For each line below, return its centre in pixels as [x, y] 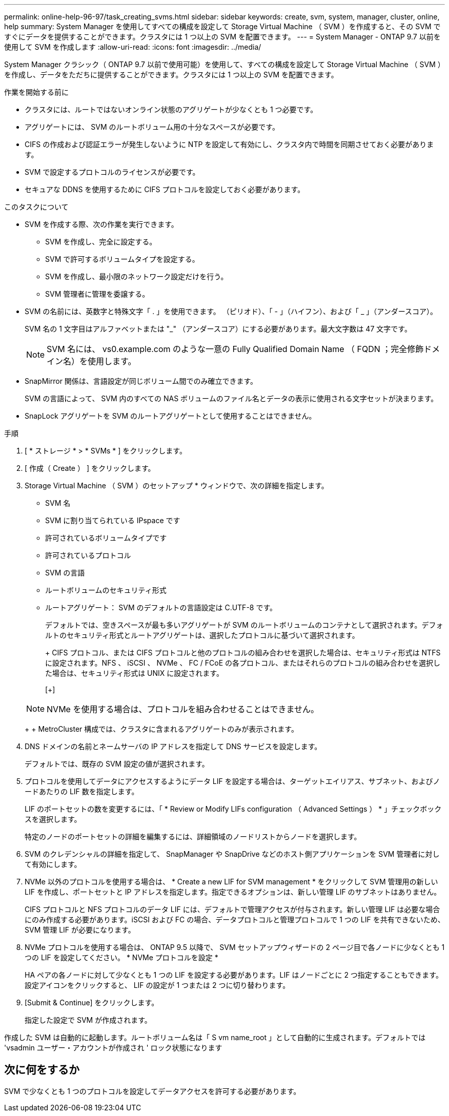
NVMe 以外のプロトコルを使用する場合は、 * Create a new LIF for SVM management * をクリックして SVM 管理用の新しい [231, 882]
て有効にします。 [53, 864]
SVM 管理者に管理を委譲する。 [97, 294]
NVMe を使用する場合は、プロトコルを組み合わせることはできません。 [183, 709]
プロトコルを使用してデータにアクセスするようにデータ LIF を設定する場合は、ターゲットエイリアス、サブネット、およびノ [232, 781]
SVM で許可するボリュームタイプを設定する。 [122, 259]
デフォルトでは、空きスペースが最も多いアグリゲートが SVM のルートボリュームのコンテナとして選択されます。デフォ [244, 625]
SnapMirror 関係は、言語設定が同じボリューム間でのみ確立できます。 [141, 381]
